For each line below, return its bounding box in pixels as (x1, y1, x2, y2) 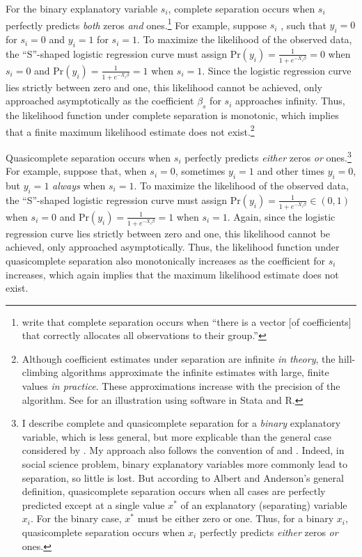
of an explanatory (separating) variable (180, 497, 347, 512)
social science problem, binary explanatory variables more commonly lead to (22, 457, 347, 471)
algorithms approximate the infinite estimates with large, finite (61, 365, 329, 379)
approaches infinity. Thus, (235, 93, 345, 108)
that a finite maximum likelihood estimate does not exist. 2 (6, 122, 255, 139)
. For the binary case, (30, 511, 122, 526)
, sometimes (175, 164, 226, 178)
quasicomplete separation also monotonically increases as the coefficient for (6, 253, 326, 267)
